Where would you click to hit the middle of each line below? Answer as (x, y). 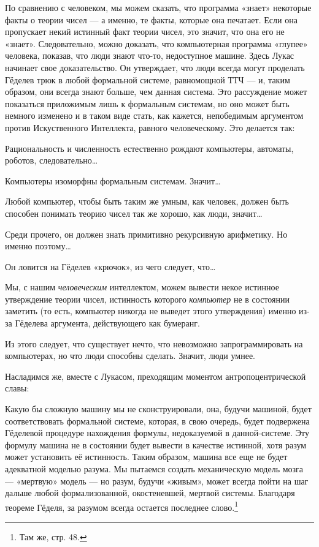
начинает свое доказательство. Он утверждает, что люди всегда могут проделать (155, 67)
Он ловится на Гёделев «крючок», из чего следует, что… (110, 266)
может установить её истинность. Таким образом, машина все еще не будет (146, 457)
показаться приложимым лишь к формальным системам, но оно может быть (147, 103)
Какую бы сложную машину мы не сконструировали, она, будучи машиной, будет (158, 409)
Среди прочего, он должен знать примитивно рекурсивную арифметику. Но (146, 234)
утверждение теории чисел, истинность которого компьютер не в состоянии (147, 299)
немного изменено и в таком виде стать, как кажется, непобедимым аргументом (154, 115)
